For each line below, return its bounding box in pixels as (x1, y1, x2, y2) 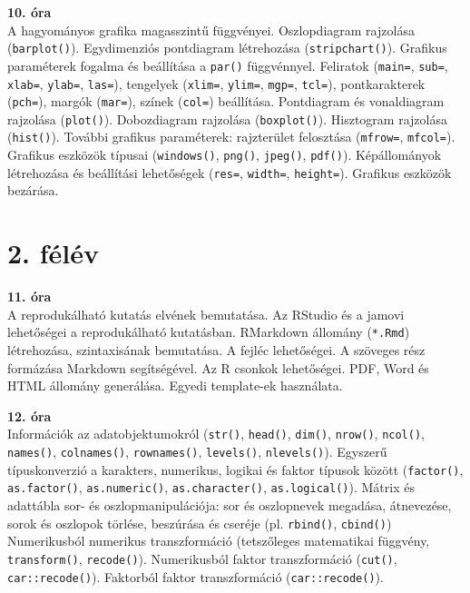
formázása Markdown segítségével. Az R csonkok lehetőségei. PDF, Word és (7, 358, 429, 377)
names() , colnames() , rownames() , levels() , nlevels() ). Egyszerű (7, 442, 387, 461)
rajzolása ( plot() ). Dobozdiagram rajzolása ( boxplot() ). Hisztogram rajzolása (7, 109, 447, 128)
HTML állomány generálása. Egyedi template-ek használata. (7, 376, 343, 395)
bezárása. (7, 181, 59, 200)
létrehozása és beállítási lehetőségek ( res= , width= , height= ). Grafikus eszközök (7, 163, 452, 182)
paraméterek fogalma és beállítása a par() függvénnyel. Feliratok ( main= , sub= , (7, 55, 448, 74)
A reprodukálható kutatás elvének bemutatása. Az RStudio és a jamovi (7, 304, 405, 323)
